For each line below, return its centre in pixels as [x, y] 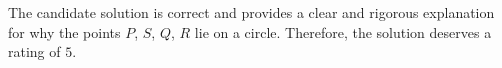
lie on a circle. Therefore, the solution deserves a [343, 31]
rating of [34, 51]
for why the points [64, 31]
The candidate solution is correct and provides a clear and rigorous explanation [251, 12]
